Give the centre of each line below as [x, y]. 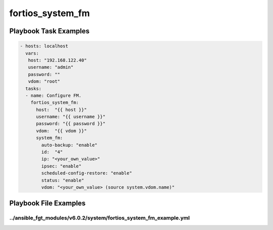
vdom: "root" [44, 81]
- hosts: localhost [44, 46]
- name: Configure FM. [54, 95]
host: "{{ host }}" [61, 109]
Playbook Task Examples [50, 31]
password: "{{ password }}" [71, 124]
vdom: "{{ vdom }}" [61, 131]
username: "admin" [51, 67]
